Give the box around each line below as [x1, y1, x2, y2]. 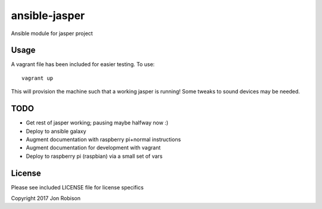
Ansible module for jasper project [11, 30, 93, 37]
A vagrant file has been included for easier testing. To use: [11, 61, 155, 68]
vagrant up [21, 74, 54, 82]
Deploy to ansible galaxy [26, 127, 86, 135]
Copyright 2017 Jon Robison [11, 195, 80, 202]
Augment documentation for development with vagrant [26, 144, 161, 151]
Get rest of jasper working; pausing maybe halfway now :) [26, 119, 169, 126]
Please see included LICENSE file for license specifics [11, 183, 144, 191]
